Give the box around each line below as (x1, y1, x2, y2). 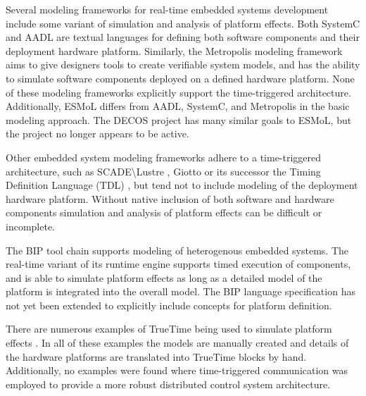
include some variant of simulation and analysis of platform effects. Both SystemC (6, 16, 360, 30)
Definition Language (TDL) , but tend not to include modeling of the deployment (6, 178, 358, 192)
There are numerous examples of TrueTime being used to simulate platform (6, 321, 332, 336)
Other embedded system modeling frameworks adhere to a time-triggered (6, 149, 322, 164)
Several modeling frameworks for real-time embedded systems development (6, 2, 329, 16)
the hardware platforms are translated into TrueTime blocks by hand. (6, 349, 307, 364)
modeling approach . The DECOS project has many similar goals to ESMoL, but (6, 112, 352, 127)
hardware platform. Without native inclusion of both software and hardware (6, 191, 334, 206)
